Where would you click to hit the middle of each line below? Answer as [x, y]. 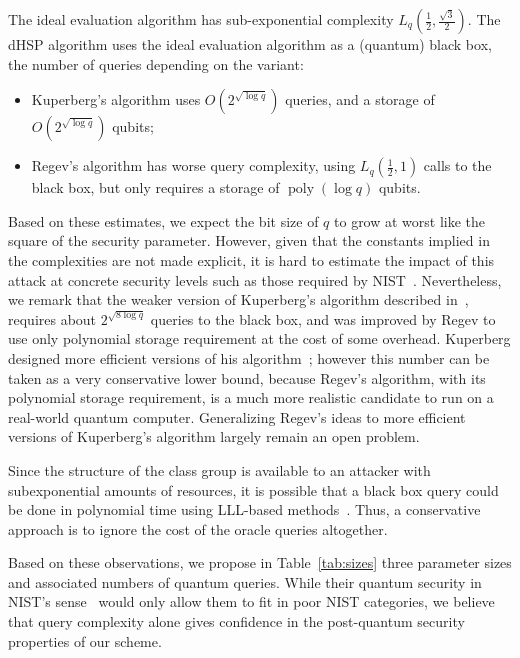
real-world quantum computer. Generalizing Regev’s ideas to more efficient [237, 416]
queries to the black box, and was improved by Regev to [323, 318]
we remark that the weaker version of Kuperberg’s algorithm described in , [238, 299]
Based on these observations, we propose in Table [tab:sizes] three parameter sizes [260, 562]
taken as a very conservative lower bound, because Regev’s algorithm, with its [247, 377]
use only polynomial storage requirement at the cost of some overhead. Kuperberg [259, 338]
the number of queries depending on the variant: [156, 63]
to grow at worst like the [410, 220]
